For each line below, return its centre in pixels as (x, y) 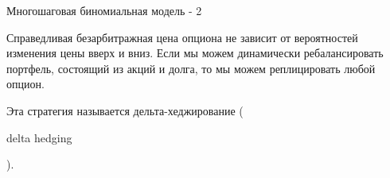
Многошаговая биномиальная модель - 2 (104, 10)
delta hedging (39, 137)
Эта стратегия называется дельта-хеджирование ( (125, 110)
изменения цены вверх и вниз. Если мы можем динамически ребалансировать (195, 53)
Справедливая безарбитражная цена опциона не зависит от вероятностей (182, 37)
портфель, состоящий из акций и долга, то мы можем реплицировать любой (191, 68)
